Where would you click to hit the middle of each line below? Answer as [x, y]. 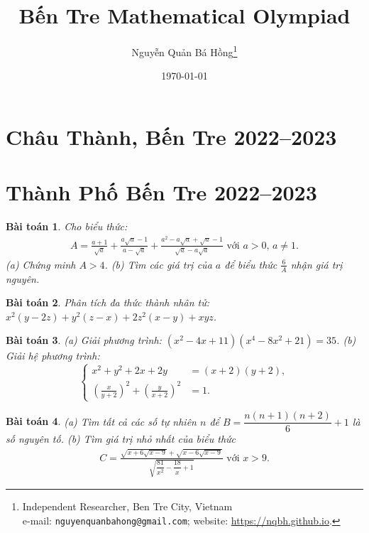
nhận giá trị [316, 264]
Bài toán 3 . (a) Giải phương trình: [84, 340]
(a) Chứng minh [41, 264]
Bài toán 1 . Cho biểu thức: [67, 226]
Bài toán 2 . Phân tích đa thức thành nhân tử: [108, 302]
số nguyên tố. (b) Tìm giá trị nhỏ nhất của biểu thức [121, 439]
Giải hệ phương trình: [53, 356]
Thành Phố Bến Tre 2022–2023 [161, 192]
